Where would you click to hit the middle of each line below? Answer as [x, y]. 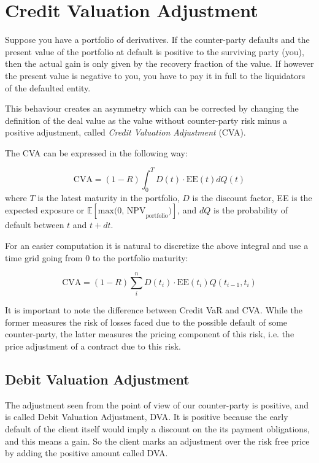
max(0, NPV [122, 211]
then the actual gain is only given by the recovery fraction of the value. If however [159, 63]
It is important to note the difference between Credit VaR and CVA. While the [154, 310]
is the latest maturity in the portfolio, [109, 197]
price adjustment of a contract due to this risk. [93, 346]
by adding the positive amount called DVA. [86, 453]
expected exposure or [45, 210]
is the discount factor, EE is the [252, 197]
